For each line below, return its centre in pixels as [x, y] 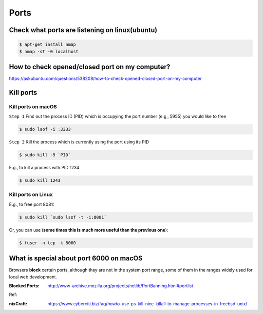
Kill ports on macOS [33, 106]
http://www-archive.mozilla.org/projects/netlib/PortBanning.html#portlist [120, 286]
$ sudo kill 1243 [40, 181]
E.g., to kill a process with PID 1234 [44, 168]
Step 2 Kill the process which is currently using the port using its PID [79, 142]
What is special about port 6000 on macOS [76, 258]
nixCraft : [18, 304]
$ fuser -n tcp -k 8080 [48, 243]
